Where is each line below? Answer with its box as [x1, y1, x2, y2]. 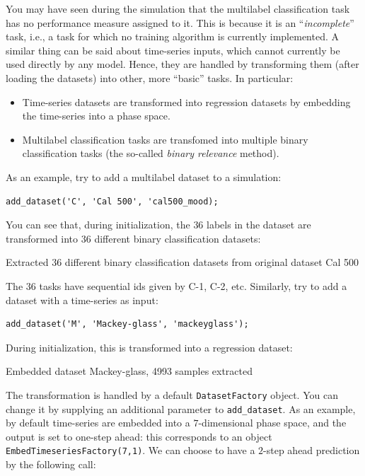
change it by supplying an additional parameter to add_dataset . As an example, [6, 401, 356, 416]
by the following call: [6, 457, 96, 472]
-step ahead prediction [263, 443, 360, 458]
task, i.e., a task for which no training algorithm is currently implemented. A [6, 29, 340, 44]
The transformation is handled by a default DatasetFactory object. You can [6, 387, 338, 402]
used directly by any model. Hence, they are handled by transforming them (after [6, 57, 359, 71]
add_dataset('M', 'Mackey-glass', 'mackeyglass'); [6, 319, 249, 330]
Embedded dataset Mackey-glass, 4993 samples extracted [6, 364, 253, 378]
